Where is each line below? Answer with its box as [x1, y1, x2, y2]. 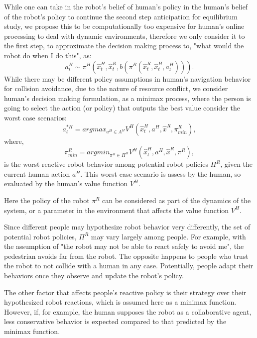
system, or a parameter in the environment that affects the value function [4, 205, 229, 215]
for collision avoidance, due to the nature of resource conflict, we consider [4, 83, 228, 94]
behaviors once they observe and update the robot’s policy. [4, 270, 184, 281]
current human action [4, 168, 70, 179]
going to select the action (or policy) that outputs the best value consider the [4, 103, 241, 113]
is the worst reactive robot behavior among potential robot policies [4, 159, 208, 169]
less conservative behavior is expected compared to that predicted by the [4, 316, 227, 327]
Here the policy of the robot [4, 195, 90, 205]
